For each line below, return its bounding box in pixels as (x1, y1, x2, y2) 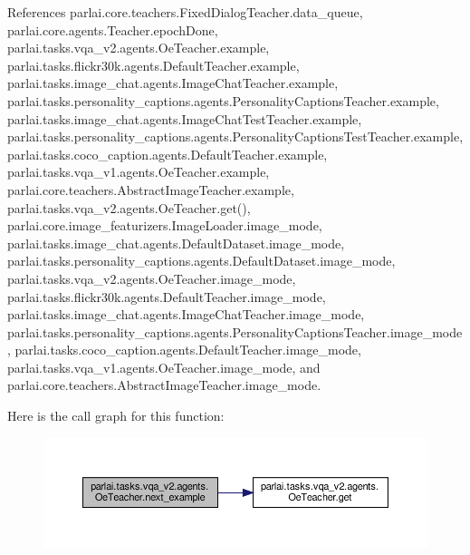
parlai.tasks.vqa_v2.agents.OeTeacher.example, (7, 38, 270, 57)
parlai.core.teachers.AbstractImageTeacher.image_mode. (7, 375, 321, 394)
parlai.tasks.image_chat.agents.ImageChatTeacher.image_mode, (7, 305, 365, 324)
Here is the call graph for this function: (7, 406, 225, 425)
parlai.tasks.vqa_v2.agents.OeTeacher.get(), (7, 198, 251, 217)
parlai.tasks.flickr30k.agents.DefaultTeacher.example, (7, 55, 300, 74)
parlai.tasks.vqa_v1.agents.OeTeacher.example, (7, 162, 270, 181)
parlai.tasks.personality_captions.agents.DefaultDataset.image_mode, (7, 251, 396, 270)
